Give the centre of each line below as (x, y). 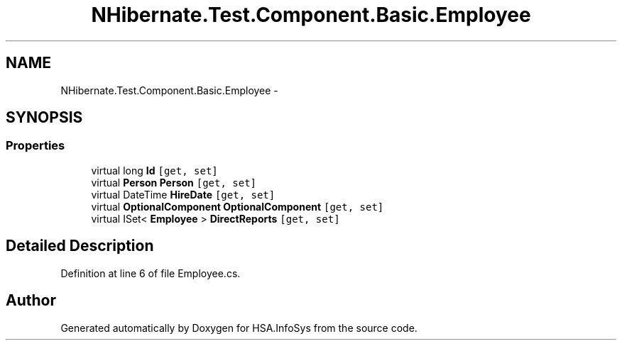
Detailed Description (80, 246)
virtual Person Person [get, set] (174, 182)
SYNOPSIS (44, 118)
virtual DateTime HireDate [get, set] (183, 194)
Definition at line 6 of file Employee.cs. (151, 273)
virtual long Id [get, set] (154, 170)
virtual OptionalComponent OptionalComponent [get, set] (238, 206)
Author (31, 301)
